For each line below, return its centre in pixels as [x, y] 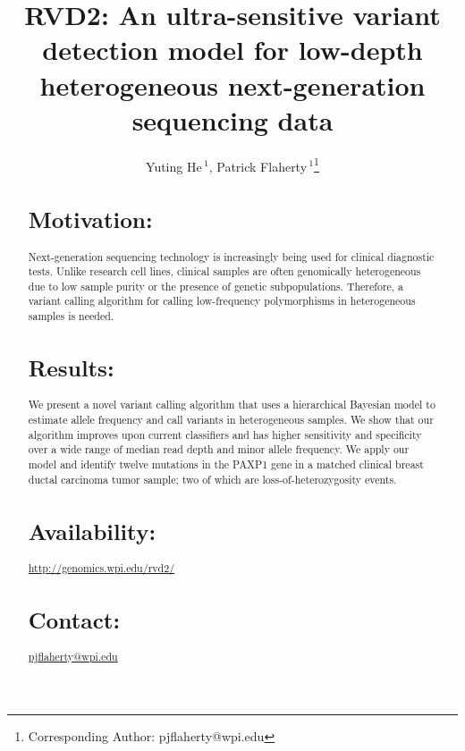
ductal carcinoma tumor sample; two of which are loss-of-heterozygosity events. [212, 479]
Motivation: [90, 219]
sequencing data [232, 119]
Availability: [92, 531]
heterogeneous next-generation [232, 84]
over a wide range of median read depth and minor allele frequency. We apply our [219, 449]
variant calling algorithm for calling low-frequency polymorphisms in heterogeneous [222, 301]
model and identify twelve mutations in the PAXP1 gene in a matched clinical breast [226, 464]
